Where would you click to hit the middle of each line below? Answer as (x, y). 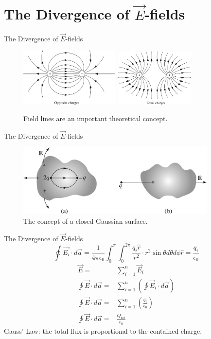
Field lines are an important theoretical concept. (96, 118)
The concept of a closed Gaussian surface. (86, 221)
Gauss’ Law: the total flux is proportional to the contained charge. (103, 330)
